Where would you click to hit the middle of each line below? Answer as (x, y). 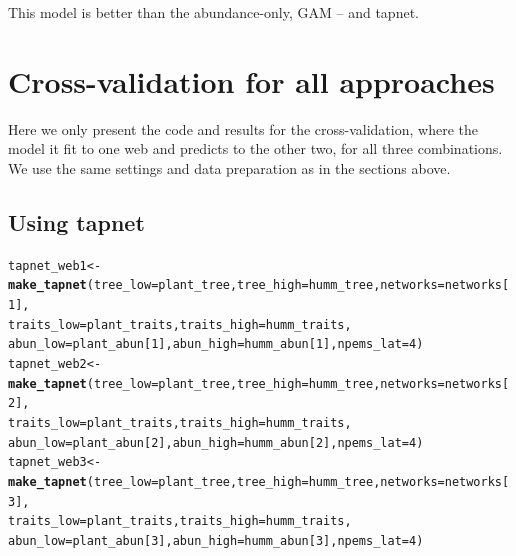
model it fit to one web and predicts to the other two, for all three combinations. (255, 148)
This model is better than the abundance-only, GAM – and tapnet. (213, 12)
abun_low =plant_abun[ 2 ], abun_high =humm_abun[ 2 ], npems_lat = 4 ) (216, 442)
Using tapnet (76, 221)
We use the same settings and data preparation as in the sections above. (229, 167)
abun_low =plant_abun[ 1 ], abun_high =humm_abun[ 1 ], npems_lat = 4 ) (216, 344)
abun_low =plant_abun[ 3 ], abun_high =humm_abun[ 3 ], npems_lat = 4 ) (216, 540)
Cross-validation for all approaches (251, 80)
